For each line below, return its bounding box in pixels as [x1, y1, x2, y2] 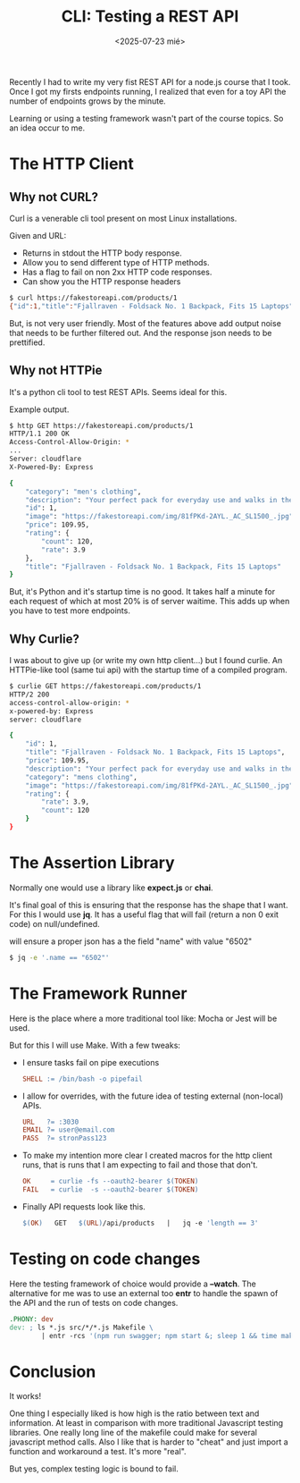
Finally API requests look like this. [21, 1201, 146, 1212]
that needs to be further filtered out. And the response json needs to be [9, 327, 272, 338]
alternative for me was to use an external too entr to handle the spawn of [9, 1287, 279, 1298]
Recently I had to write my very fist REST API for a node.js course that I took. [9, 76, 291, 87]
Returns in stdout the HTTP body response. [21, 248, 183, 258]
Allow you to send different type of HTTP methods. [21, 257, 210, 267]
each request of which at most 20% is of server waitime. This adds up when [9, 596, 290, 607]
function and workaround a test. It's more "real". [9, 1446, 187, 1457]
